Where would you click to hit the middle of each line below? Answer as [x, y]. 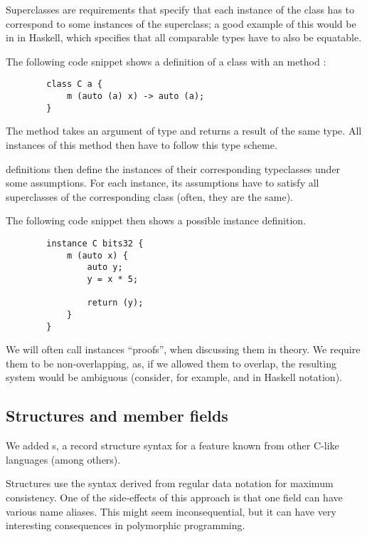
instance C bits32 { [95, 243]
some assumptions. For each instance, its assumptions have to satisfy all [163, 183]
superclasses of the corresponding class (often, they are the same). [150, 196]
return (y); [115, 303]
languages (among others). [63, 459]
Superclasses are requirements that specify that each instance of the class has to [180, 9]
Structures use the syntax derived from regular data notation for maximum [170, 483]
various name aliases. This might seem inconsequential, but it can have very [171, 511]
